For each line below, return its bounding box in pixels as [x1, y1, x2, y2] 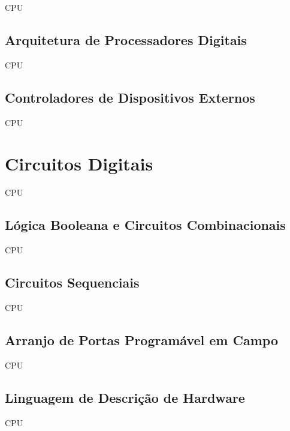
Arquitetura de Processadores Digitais [5, 30, 247, 49]
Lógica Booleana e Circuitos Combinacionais [5, 216, 286, 234]
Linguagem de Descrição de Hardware [5, 388, 245, 406]
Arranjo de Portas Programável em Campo [5, 330, 278, 349]
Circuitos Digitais [5, 151, 153, 176]
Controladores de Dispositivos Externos [5, 88, 255, 106]
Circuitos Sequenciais [5, 273, 140, 292]
